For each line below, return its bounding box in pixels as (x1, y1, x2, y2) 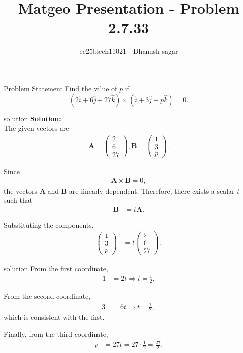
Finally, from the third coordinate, (4, 329, 108, 339)
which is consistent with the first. (4, 312, 105, 322)
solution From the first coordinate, (4, 263, 108, 273)
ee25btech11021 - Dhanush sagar (79, 46, 178, 56)
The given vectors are (4, 123, 69, 133)
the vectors (4, 185, 37, 196)
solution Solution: (4, 113, 61, 123)
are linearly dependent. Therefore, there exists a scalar (69, 185, 235, 196)
